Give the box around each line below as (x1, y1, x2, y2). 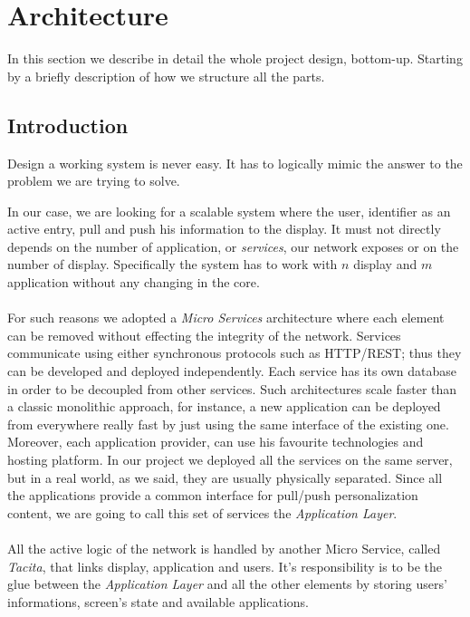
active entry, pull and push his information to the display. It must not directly (7, 219, 441, 238)
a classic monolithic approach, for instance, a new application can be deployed (7, 397, 441, 416)
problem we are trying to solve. (7, 171, 180, 190)
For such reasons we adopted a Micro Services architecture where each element (7, 308, 445, 327)
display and (353, 255, 417, 274)
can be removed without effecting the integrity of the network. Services (7, 325, 401, 344)
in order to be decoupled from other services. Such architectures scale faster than (7, 379, 457, 398)
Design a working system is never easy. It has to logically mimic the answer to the (7, 153, 463, 172)
